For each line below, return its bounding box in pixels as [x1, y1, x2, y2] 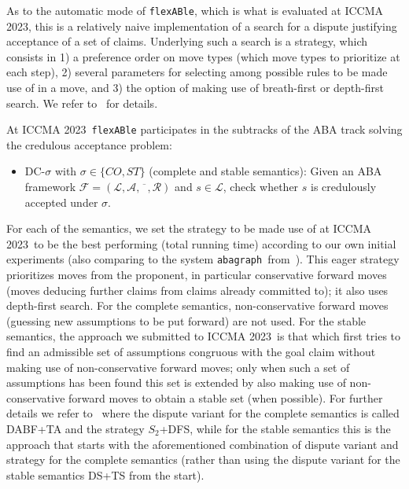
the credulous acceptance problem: [6, 136, 172, 153]
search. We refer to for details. [6, 94, 158, 111]
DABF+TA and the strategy [6, 421, 145, 437]
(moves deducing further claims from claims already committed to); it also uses [6, 281, 389, 298]
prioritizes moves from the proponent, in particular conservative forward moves [6, 267, 387, 283]
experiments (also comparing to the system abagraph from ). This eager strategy [6, 251, 400, 267]
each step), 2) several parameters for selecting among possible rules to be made [6, 64, 388, 80]
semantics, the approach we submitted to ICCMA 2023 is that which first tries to [6, 328, 401, 344]
